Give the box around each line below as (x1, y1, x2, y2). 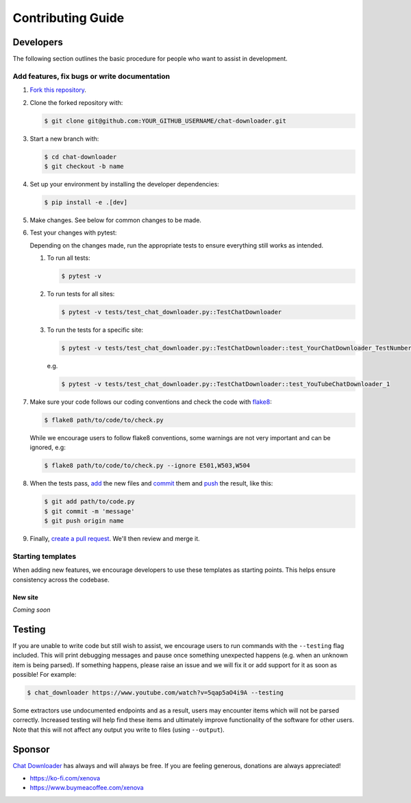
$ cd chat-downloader (44, 153, 117, 160)
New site (12, 593, 39, 601)
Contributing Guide (12, 10, 125, 25)
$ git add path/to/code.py (44, 498, 135, 505)
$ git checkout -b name (44, 162, 125, 170)
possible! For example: (12, 671, 77, 679)
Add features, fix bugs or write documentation (12, 71, 171, 81)
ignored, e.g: (29, 443, 66, 452)
